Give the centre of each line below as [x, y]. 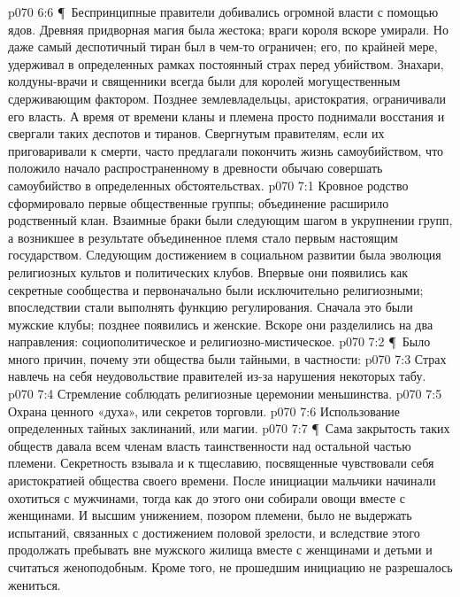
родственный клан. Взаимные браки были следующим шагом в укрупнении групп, [230, 220]
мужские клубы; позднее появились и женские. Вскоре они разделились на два [221, 324]
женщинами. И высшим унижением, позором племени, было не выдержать [210, 515]
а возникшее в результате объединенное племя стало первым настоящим [203, 237]
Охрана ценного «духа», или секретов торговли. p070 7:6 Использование [204, 411]
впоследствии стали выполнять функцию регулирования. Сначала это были [211, 307]
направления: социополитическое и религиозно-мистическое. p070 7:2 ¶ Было [219, 341]
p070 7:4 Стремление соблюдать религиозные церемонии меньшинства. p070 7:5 [225, 394]
